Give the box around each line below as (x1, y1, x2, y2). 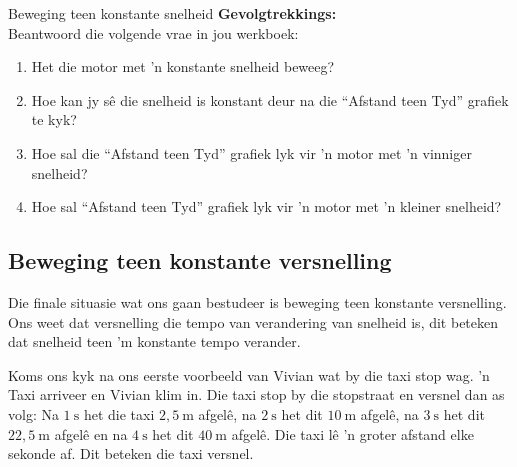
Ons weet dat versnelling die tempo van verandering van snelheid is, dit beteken (8, 311, 499, 332)
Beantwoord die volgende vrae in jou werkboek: (8, 22, 299, 43)
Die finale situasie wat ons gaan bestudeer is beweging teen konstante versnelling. (8, 291, 507, 312)
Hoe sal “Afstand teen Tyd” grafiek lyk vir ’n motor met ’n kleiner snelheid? (31, 196, 502, 217)
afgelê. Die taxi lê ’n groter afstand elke (231, 423, 474, 444)
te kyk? (31, 109, 77, 130)
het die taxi (83, 403, 155, 424)
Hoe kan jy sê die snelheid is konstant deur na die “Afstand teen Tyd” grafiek (31, 89, 509, 110)
